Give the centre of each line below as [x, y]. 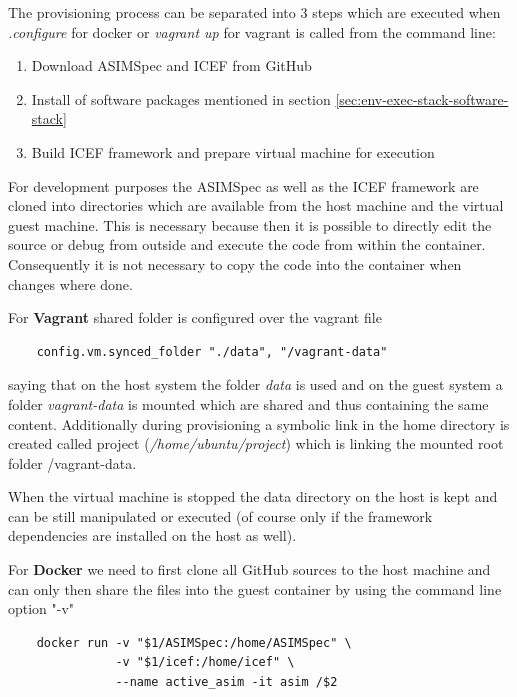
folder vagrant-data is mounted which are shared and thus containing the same [248, 403]
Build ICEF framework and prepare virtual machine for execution [233, 151]
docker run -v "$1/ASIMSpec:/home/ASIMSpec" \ [194, 642]
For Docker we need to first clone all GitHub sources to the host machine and [249, 569]
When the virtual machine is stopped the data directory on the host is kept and [253, 496]
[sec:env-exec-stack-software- [422, 98]
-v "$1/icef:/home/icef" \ [205, 662]
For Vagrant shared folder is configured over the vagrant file [195, 317]
